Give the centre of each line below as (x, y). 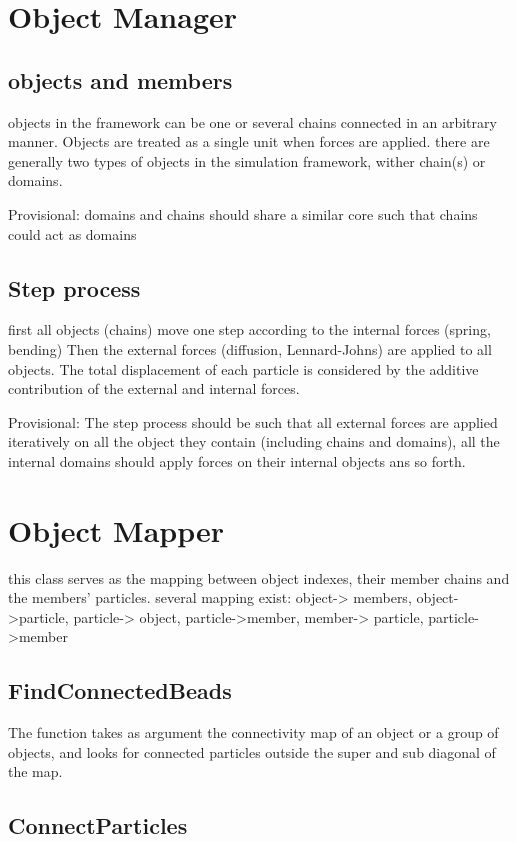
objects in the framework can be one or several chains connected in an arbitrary (252, 121)
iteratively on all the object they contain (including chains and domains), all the (254, 441)
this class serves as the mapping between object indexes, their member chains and (259, 577)
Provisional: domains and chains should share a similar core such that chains (243, 213)
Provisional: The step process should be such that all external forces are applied (253, 421)
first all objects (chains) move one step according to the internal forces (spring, (249, 329)
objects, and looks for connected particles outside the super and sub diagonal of (252, 751)
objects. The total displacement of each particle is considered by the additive (243, 368)
